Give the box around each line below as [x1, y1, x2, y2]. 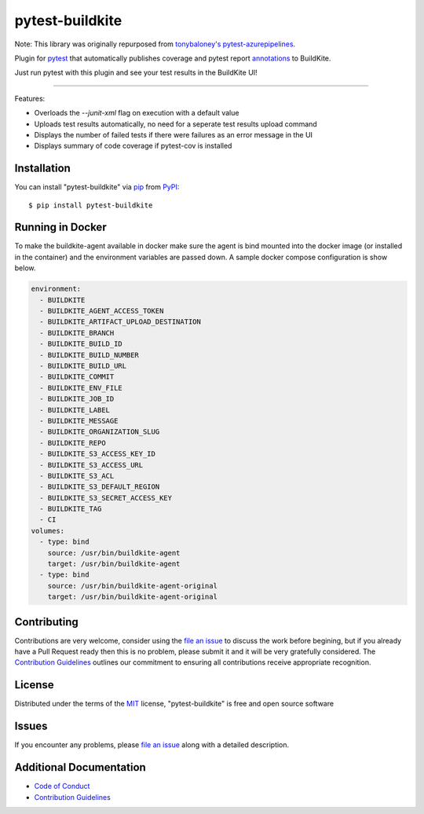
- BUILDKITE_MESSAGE [39, 416, 119, 425]
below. [14, 263, 36, 273]
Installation [14, 162, 71, 175]
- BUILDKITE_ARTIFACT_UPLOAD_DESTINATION [39, 317, 202, 326]
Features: [14, 93, 46, 103]
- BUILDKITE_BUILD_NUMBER [39, 350, 139, 359]
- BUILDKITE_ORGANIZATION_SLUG [39, 427, 160, 436]
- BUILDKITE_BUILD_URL [39, 361, 127, 370]
